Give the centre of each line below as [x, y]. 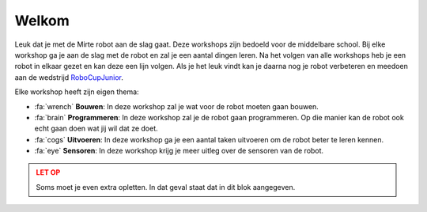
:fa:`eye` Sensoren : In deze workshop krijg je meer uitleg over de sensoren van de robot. [179, 151]
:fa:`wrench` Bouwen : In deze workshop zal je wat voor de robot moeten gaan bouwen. [177, 106]
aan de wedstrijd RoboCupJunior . [69, 77]
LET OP [48, 172]
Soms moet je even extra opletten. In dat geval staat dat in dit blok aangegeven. [166, 187]
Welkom [42, 21]
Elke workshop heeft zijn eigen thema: [77, 92]
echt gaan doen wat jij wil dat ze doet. [96, 129]
